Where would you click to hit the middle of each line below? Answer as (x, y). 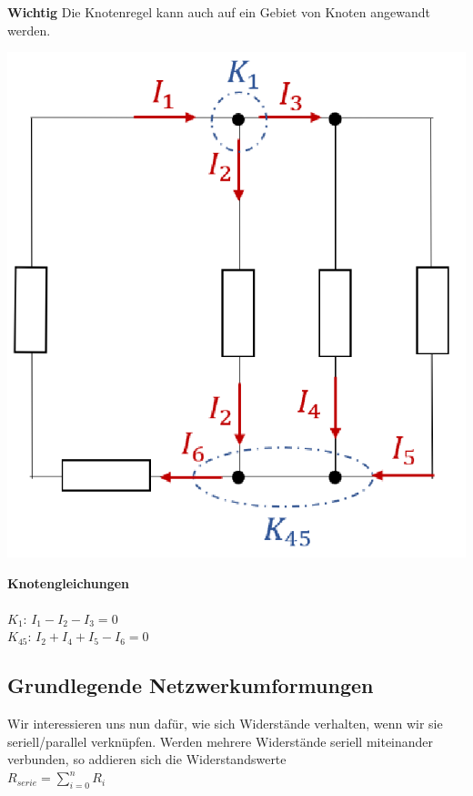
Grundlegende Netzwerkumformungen (191, 685)
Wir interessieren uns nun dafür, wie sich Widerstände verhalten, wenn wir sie (225, 724)
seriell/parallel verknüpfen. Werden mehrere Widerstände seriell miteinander (221, 741)
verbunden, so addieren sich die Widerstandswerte (147, 759)
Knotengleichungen (69, 582)
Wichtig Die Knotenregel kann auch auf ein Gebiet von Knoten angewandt (219, 12)
